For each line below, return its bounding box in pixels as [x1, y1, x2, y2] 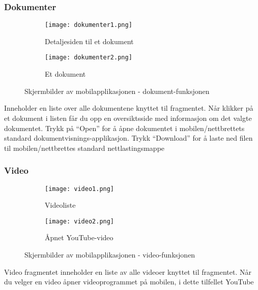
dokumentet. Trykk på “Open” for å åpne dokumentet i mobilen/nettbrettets [4, 122, 245, 133]
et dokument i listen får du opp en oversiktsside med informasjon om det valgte [4, 112, 252, 123]
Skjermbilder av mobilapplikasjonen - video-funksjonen [24, 249, 195, 260]
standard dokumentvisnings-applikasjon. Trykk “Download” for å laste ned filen [4, 133, 253, 143]
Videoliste [45, 200, 76, 210]
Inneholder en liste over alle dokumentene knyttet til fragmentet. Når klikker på [4, 103, 253, 113]
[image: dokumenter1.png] [45, 21, 132, 29]
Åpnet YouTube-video [45, 232, 113, 243]
